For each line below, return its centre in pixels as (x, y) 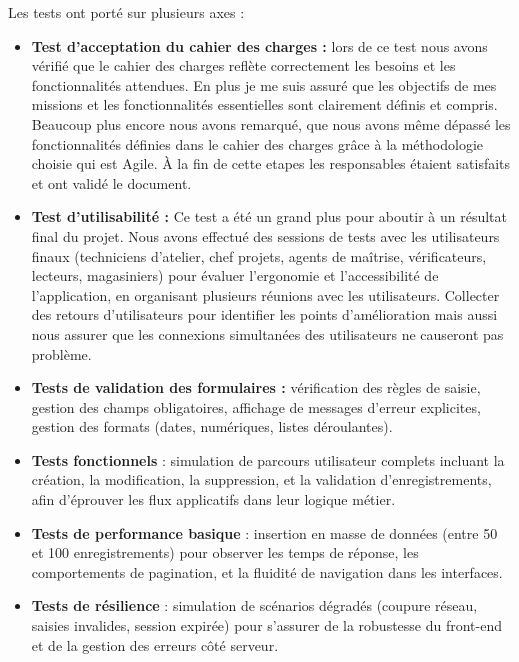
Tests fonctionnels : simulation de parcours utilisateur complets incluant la (268, 459)
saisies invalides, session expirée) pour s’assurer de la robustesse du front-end (266, 625)
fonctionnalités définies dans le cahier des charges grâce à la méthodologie (257, 143)
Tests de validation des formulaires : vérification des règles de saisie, (256, 387)
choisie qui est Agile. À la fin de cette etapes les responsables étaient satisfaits (271, 163)
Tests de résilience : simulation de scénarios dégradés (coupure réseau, (254, 605)
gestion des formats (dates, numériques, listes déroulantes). (212, 426)
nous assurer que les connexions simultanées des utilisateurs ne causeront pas (267, 333)
